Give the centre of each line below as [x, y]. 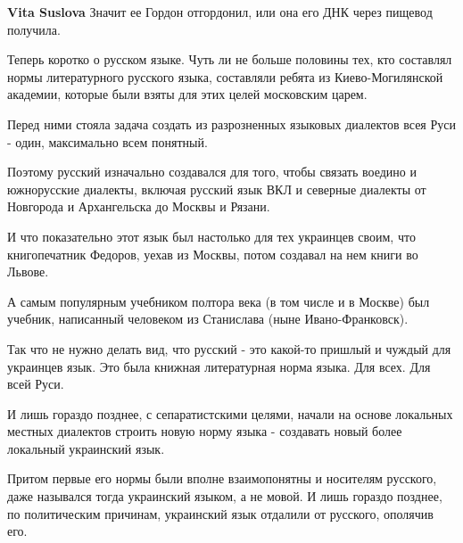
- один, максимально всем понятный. [107, 141]
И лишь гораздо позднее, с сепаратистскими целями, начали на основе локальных [230, 413]
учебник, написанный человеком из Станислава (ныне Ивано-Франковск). [208, 319]
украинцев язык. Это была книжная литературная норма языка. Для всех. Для [219, 366]
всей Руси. [36, 384]
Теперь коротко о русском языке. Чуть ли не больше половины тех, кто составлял [230, 59]
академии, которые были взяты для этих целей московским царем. [187, 94]
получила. [34, 29]
